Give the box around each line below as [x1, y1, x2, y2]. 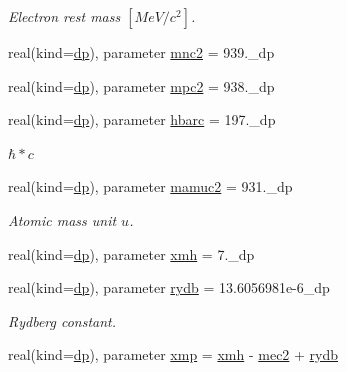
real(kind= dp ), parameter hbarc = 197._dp [8, 109, 276, 130]
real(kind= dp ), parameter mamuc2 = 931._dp [8, 176, 293, 197]
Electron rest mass [8, 6, 121, 26]
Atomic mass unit [8, 209, 117, 230]
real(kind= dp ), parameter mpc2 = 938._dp [8, 75, 275, 96]
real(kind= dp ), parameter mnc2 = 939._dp [8, 42, 275, 62]
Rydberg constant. [8, 310, 117, 331]
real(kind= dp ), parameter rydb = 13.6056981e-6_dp [8, 277, 330, 298]
